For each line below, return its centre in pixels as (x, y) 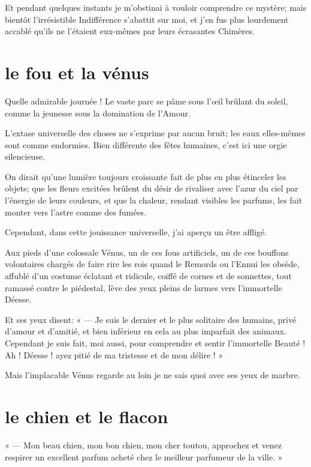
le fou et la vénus (77, 72)
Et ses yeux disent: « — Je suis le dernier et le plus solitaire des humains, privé (151, 319)
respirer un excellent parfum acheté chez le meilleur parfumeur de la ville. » (144, 456)
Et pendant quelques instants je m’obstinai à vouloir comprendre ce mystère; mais (156, 7)
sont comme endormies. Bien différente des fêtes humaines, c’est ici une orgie (146, 144)
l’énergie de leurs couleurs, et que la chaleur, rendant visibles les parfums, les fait (154, 200)
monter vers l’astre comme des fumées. (76, 212)
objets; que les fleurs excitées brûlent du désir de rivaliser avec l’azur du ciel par (152, 188)
